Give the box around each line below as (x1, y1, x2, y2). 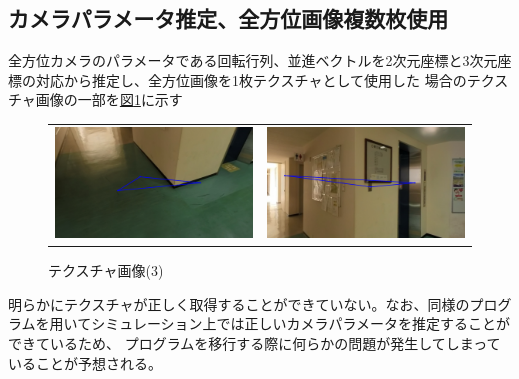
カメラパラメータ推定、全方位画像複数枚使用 (8, 3, 449, 34)
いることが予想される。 (8, 352, 162, 373)
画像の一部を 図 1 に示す (35, 89, 183, 110)
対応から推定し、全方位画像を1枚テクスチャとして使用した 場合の (35, 69, 467, 90)
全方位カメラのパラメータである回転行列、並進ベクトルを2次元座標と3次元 (8, 50, 498, 71)
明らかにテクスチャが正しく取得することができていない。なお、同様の (8, 293, 470, 314)
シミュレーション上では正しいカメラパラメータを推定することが (91, 313, 511, 334)
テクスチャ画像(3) (48, 260, 164, 281)
